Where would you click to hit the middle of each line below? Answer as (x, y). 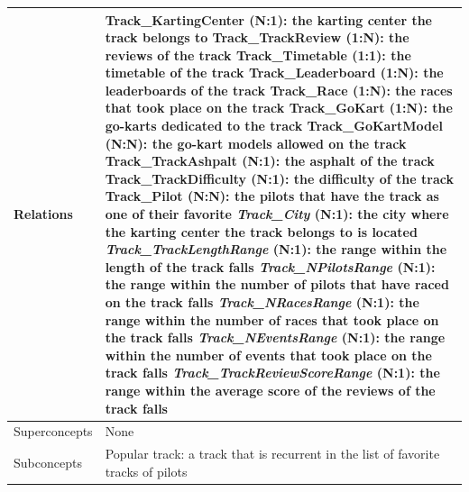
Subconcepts (48, 463)
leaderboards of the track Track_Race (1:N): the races (279, 90)
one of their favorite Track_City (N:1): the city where (277, 214)
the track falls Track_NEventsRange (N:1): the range (275, 337)
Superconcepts (53, 431)
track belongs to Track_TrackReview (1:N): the (257, 37)
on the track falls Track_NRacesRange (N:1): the (262, 302)
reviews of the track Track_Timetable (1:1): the (258, 55)
